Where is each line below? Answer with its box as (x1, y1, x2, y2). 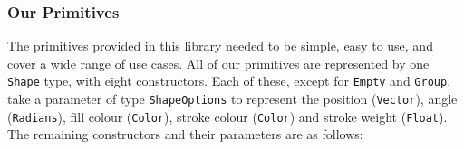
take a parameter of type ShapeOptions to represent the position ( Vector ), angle (7, 89, 458, 108)
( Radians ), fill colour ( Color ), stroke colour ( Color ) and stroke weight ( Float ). (7, 107, 448, 126)
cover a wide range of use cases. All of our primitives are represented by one (7, 53, 430, 72)
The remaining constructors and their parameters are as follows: (7, 125, 363, 144)
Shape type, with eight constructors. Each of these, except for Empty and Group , (7, 71, 451, 90)
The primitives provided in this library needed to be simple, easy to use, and (7, 36, 433, 55)
